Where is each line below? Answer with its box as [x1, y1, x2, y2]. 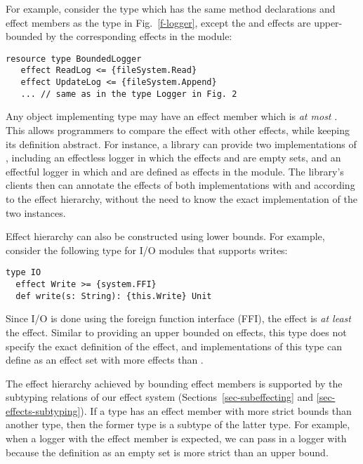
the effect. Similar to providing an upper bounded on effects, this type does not [6, 324, 347, 339]
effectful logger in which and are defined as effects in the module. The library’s [6, 164, 344, 178]
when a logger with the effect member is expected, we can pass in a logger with [6, 431, 347, 446]
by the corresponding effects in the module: [46, 29, 232, 44]
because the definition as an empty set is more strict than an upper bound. [6, 444, 329, 459]
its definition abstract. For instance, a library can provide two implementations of [6, 136, 357, 151]
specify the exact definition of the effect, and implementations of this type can [6, 338, 342, 353]
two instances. [6, 205, 66, 220]
